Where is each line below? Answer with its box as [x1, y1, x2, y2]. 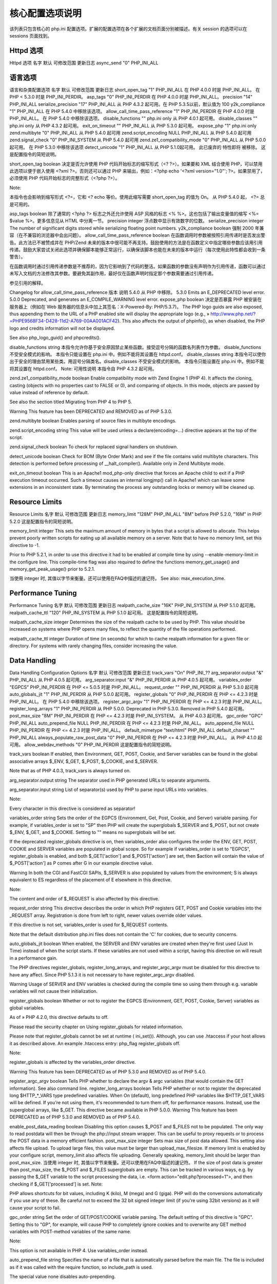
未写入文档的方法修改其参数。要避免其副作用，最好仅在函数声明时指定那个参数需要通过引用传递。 [9, 270, 216, 277]
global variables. [9, 1005, 45, 1011]
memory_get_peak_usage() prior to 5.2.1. [9, 565, 95, 572]
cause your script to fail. [9, 1204, 61, 1211]
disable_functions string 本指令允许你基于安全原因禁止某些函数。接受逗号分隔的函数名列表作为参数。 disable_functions [9, 344, 262, 350]
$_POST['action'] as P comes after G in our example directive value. [9, 860, 153, 866]
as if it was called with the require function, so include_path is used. [9, 1264, 153, 1270]
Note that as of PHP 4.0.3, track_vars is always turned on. [9, 768, 131, 774]
